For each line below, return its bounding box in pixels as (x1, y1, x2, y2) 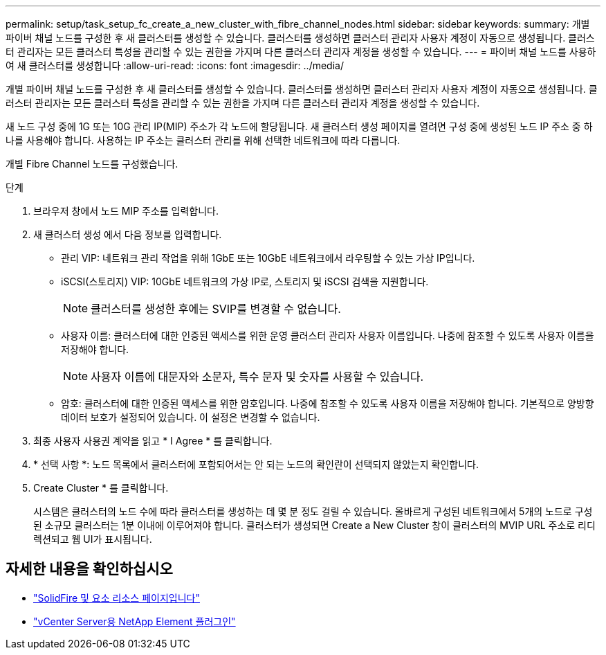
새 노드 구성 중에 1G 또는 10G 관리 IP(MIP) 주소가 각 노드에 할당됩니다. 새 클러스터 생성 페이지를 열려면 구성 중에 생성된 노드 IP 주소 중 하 (6, 120, 593, 132)
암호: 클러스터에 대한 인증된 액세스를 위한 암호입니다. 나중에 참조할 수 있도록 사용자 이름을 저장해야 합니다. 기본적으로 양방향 (61, 397, 594, 409)
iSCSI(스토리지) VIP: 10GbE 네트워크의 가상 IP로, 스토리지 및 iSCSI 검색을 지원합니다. (61, 276, 429, 287)
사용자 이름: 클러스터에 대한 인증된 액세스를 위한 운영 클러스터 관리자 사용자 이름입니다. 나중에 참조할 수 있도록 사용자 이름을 (61, 330, 594, 341)
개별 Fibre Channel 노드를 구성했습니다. (6, 158, 178, 170)
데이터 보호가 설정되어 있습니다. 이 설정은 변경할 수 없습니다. (61, 411, 320, 423)
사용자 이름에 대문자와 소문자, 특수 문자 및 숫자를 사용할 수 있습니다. (91, 370, 424, 384)
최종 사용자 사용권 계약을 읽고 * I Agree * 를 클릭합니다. (33, 435, 273, 447)
